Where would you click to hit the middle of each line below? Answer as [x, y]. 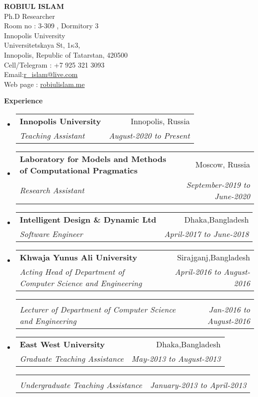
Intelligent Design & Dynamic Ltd [88, 219]
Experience [23, 101]
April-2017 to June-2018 [207, 234]
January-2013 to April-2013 [198, 385]
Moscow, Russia [223, 164]
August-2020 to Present [149, 135]
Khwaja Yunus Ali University [78, 257]
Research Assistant [52, 190]
